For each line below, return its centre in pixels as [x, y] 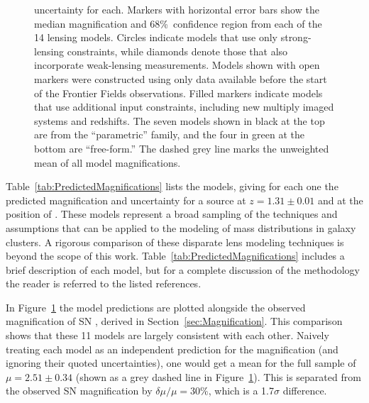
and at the [341, 200]
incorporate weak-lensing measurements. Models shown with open [177, 65]
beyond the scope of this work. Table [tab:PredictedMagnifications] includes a [175, 256]
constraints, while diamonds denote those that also [177, 51]
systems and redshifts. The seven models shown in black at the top [180, 120]
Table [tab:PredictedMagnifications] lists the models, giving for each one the [172, 186]
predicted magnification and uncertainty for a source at [126, 200]
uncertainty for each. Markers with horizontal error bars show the [177, 9]
